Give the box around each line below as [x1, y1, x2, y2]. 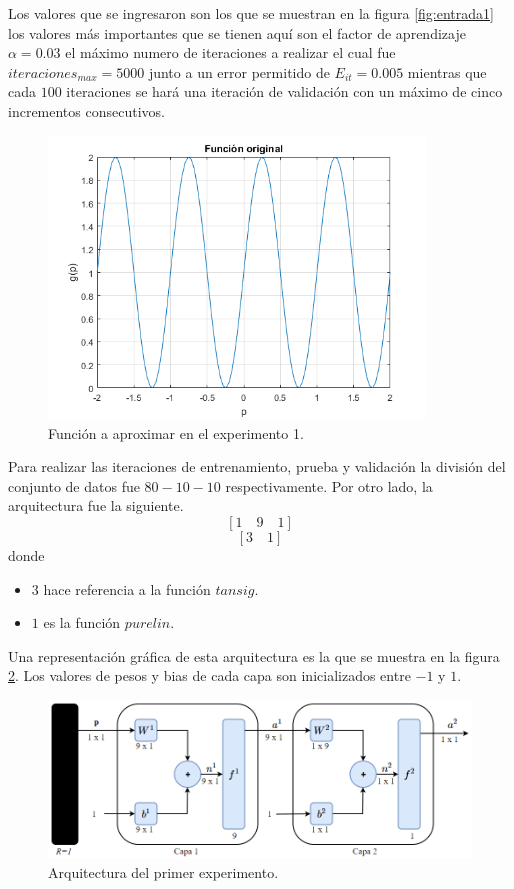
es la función [43, 612, 121, 633]
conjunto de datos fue [8, 475, 140, 496]
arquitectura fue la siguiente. [8, 495, 184, 516]
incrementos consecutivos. [8, 100, 165, 121]
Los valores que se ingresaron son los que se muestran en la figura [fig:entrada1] [8, 3, 494, 23]
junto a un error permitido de [148, 61, 330, 82]
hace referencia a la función [43, 578, 211, 599]
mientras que [407, 61, 487, 82]
